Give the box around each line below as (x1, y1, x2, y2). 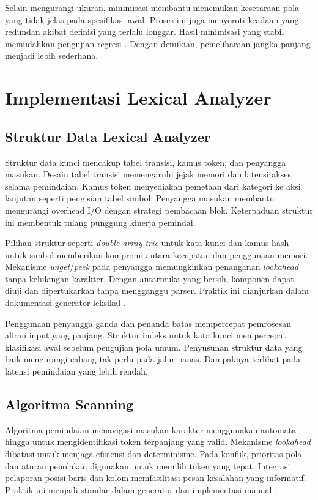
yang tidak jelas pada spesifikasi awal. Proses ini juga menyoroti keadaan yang (5, 13, 299, 26)
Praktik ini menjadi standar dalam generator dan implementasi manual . (5, 483, 278, 496)
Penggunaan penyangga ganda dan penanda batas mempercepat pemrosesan (5, 316, 291, 329)
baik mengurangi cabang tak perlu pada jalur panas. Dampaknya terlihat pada (5, 353, 301, 365)
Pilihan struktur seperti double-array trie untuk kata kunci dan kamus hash (5, 236, 289, 249)
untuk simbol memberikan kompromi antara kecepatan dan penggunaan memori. (5, 248, 308, 261)
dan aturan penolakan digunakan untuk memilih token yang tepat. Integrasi (5, 459, 290, 472)
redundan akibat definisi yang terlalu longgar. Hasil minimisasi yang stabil (5, 25, 284, 38)
